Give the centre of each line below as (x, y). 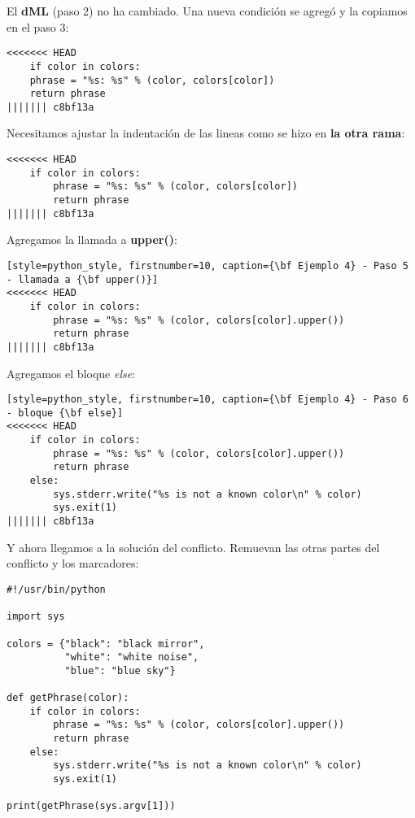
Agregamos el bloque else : (71, 373)
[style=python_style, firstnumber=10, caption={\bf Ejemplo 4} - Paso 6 (207, 400)
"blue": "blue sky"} (120, 670)
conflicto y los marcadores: (73, 563)
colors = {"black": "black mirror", (106, 644)
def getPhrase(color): (68, 698)
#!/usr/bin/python (56, 589)
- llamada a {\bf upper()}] (83, 279)
